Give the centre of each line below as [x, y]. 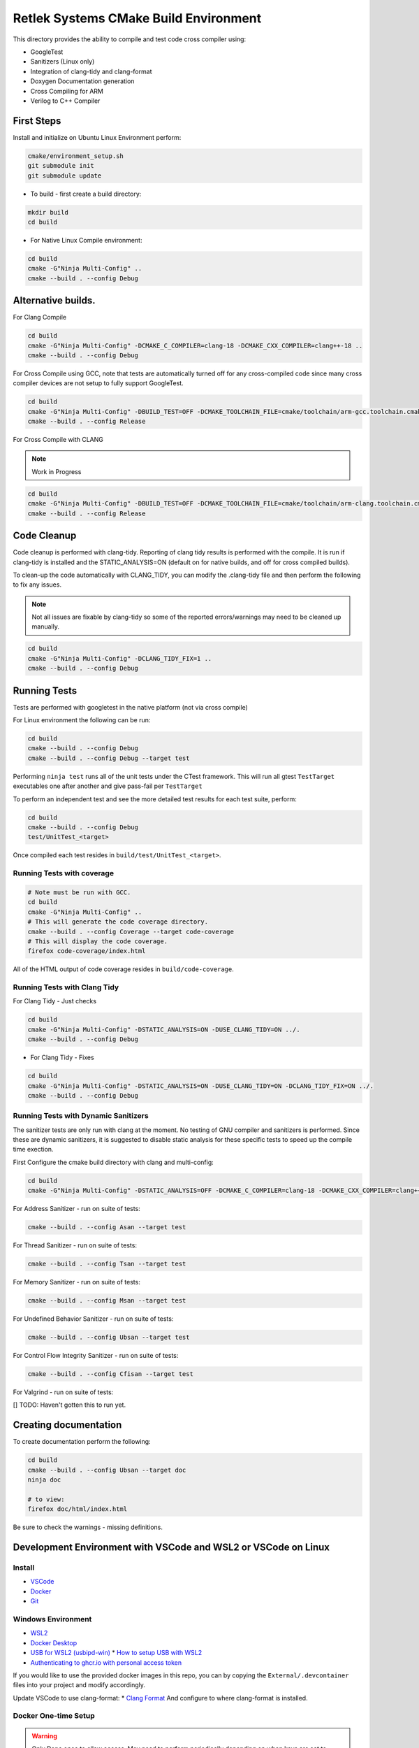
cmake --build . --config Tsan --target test [107, 1264]
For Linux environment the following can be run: [82, 720]
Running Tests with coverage [64, 873]
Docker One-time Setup [54, 1716]
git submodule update [65, 175]
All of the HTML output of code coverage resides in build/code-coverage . [123, 969]
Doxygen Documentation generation [82, 81]
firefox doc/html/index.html [78, 1509]
